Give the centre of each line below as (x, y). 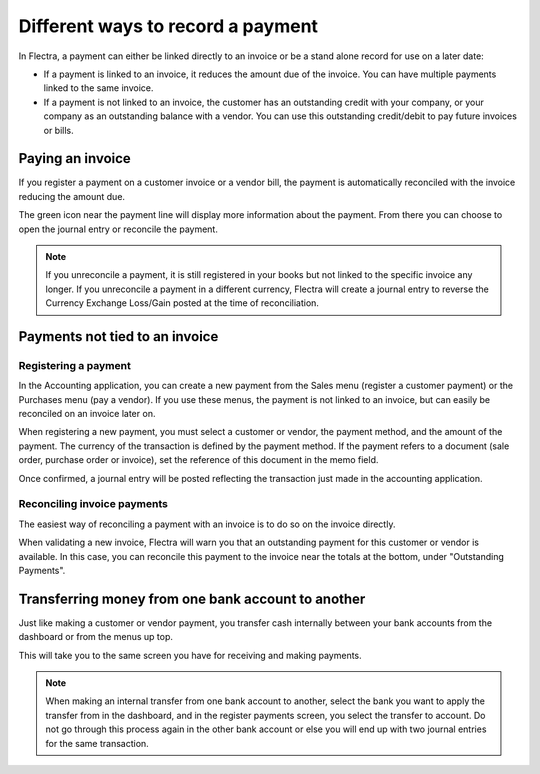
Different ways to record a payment (168, 26)
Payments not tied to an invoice (118, 336)
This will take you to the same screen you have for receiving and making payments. (190, 655)
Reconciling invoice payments (93, 504)
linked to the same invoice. (98, 88)
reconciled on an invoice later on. (87, 414)
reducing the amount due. (71, 196)
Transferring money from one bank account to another (192, 598)
